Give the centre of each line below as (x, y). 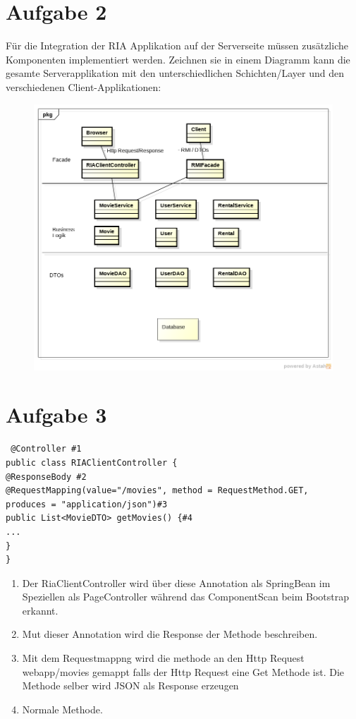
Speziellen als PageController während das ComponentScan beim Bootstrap (185, 597)
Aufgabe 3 (56, 415)
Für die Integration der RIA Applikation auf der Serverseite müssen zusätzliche (177, 46)
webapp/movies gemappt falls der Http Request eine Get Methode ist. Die (183, 671)
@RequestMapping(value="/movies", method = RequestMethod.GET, (157, 491)
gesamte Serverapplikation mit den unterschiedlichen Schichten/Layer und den (175, 73)
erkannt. (40, 610)
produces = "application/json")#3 (87, 504)
